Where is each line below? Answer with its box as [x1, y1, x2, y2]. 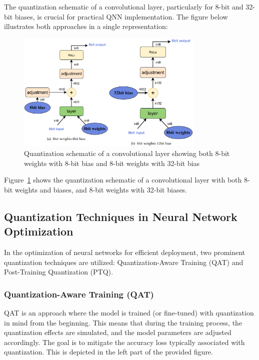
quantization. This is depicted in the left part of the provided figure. [4, 346, 213, 357]
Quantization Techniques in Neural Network [4, 208, 237, 224]
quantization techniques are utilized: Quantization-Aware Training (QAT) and [4, 256, 243, 267]
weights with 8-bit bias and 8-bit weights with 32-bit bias [24, 157, 200, 168]
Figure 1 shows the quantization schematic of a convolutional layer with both [4, 174, 242, 185]
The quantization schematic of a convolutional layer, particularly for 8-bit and [4, 1, 243, 11]
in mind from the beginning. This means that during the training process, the [4, 317, 242, 327]
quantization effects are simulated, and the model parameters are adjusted [4, 327, 231, 337]
